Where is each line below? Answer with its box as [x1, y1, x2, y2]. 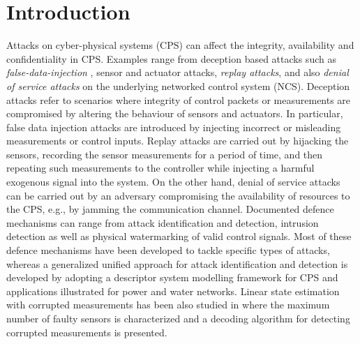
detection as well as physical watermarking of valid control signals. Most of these [6, 229, 352, 244]
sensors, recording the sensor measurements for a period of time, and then [6, 147, 323, 161]
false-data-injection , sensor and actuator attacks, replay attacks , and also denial [6, 65, 349, 80]
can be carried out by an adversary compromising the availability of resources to [6, 188, 350, 202]
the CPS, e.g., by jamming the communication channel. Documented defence [6, 202, 334, 216]
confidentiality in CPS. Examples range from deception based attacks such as [6, 51, 336, 66]
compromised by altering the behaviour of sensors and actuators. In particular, [6, 106, 343, 121]
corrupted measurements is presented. [6, 324, 167, 339]
